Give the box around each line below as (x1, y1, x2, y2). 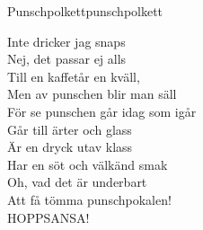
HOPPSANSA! (7, 208, 90, 226)
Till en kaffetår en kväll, (7, 66, 140, 85)
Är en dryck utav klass (7, 137, 133, 156)
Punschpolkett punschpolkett (7, 2, 163, 20)
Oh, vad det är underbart (7, 172, 147, 191)
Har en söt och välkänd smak (7, 155, 168, 173)
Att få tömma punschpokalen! (7, 190, 172, 208)
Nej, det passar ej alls (7, 49, 127, 68)
